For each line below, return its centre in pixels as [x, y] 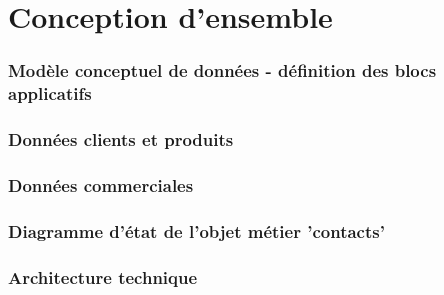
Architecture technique [103, 276]
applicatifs [50, 93]
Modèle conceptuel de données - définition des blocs [222, 70]
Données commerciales [101, 184]
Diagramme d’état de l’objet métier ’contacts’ [196, 230]
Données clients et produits [121, 139]
